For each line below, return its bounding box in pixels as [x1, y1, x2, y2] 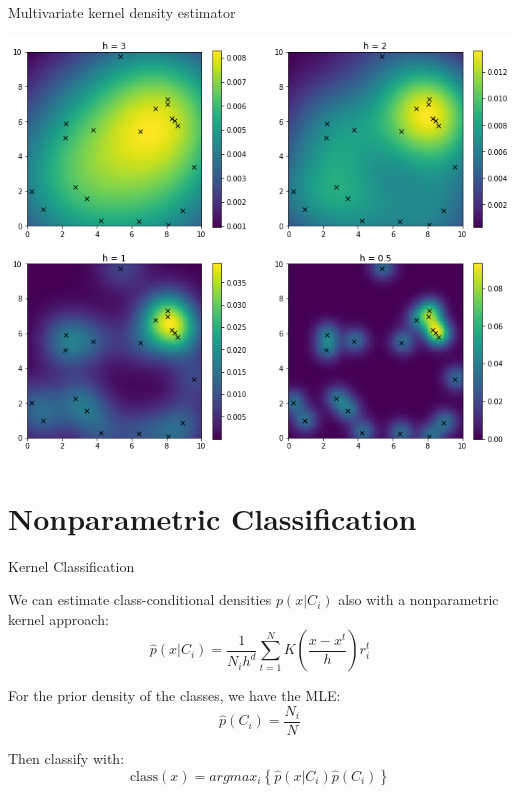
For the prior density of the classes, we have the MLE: [8, 685, 341, 706]
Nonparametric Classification [8, 497, 417, 538]
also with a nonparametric [338, 589, 499, 610]
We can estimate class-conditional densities [8, 589, 272, 610]
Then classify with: [8, 747, 125, 768]
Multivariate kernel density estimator [8, 2, 236, 22]
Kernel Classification [8, 555, 135, 576]
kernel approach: [8, 608, 109, 629]
